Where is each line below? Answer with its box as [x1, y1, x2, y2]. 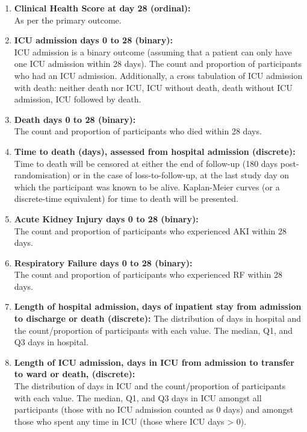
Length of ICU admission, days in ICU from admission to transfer [14, 355, 294, 368]
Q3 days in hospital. [14, 336, 88, 348]
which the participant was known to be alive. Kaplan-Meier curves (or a [14, 180, 280, 193]
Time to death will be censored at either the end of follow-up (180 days [14, 157, 278, 169]
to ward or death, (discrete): [14, 368, 135, 380]
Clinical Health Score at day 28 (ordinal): [14, 2, 191, 14]
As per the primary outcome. [14, 13, 122, 26]
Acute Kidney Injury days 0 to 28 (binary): [14, 212, 199, 225]
